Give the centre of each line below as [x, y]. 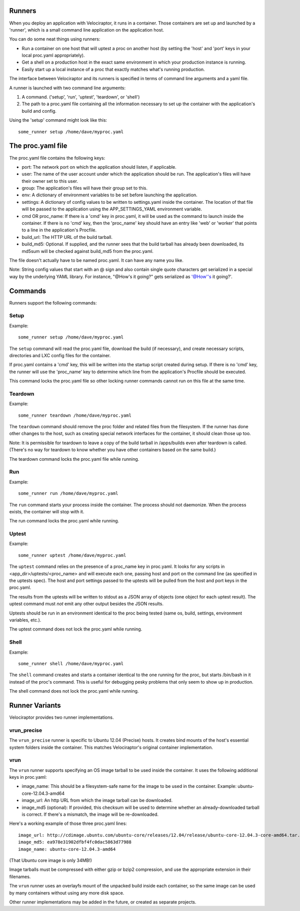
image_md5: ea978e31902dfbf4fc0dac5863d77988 [75, 842]
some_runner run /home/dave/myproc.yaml [68, 494]
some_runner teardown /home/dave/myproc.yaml [75, 415]
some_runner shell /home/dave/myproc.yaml [71, 663]
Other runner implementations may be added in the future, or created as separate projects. [103, 902]
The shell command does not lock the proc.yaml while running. [74, 691]
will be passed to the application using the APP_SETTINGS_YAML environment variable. [112, 209]
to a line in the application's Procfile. [59, 230]
